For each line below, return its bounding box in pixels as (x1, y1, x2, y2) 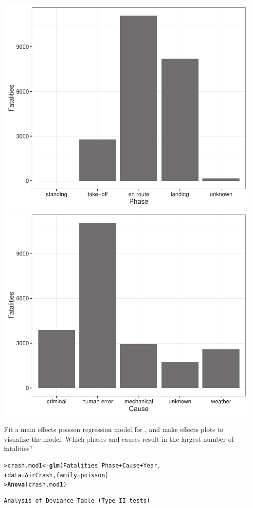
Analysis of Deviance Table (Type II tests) (4, 497, 150, 504)
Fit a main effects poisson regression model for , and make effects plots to (4, 424, 224, 434)
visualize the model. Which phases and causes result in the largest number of (4, 433, 234, 444)
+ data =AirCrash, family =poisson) (4, 471, 108, 479)
